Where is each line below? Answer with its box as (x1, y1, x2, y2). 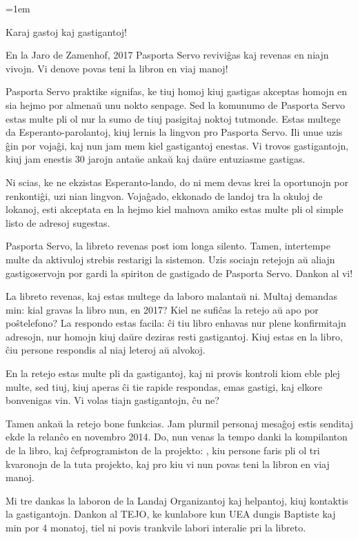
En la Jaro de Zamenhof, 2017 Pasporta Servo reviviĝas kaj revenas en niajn (6, 48, 329, 62)
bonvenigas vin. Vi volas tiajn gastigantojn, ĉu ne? (6, 393, 219, 407)
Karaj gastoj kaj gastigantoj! (6, 24, 128, 39)
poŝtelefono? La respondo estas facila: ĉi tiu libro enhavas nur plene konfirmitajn (6, 316, 346, 330)
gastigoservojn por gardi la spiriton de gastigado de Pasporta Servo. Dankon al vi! (6, 265, 353, 280)
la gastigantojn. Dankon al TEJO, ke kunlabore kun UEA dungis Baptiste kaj (6, 507, 336, 521)
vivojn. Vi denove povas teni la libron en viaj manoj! (6, 61, 228, 75)
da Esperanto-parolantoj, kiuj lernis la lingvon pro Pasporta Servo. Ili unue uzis (6, 125, 343, 139)
